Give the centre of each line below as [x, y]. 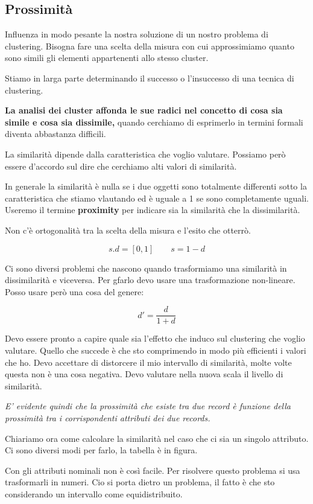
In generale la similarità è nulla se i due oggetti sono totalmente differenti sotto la [156, 186]
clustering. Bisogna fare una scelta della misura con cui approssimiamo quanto [150, 46]
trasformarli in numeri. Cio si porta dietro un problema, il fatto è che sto [140, 482]
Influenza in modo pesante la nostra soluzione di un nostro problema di [137, 34]
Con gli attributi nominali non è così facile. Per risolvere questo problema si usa [153, 470]
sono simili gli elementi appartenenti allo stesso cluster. [107, 58]
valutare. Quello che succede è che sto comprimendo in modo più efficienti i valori [156, 350]
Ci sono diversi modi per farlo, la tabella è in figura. [101, 450]
